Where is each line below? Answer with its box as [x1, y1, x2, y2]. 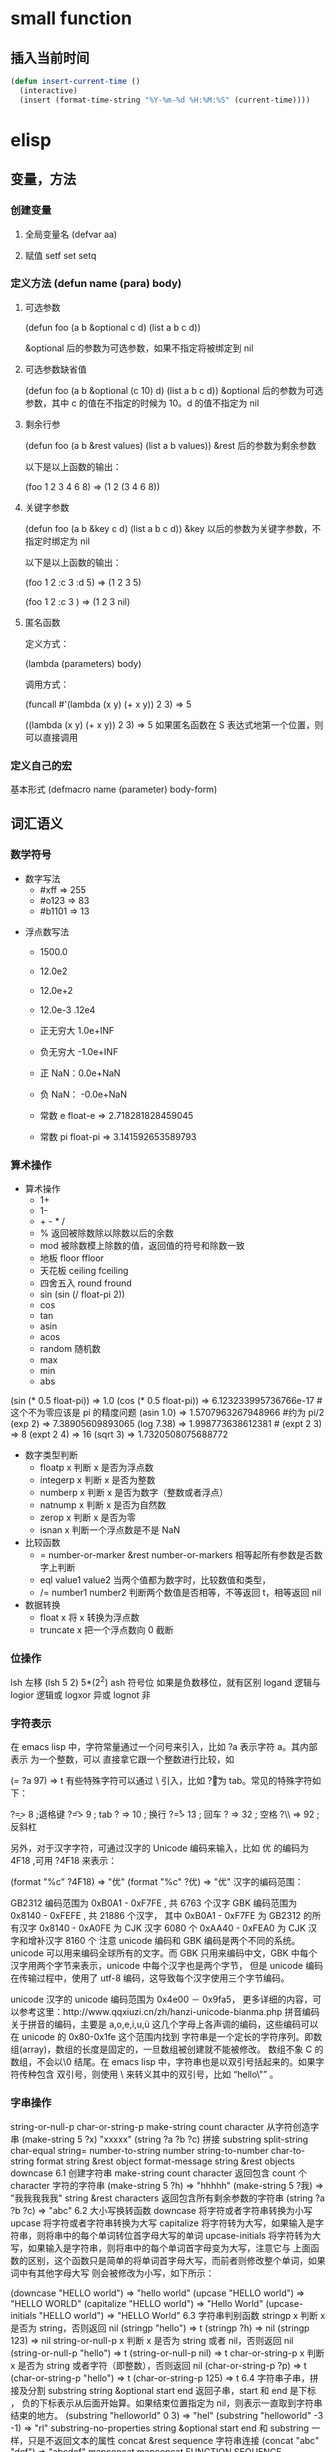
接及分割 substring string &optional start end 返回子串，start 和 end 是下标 [10, 2384, 317, 2396]
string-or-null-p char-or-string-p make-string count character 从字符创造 [10, 2120, 311, 2132]
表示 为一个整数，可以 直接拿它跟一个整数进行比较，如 [10, 1753, 235, 1766]
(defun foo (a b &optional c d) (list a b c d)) [24, 321, 202, 333]
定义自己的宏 [10, 758, 73, 772]
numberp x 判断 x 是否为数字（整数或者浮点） [39, 1487, 229, 1499]
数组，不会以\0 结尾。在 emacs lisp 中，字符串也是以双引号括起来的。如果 [10, 2056, 317, 2068]
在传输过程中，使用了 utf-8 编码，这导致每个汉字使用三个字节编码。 [10, 1972, 290, 1984]
